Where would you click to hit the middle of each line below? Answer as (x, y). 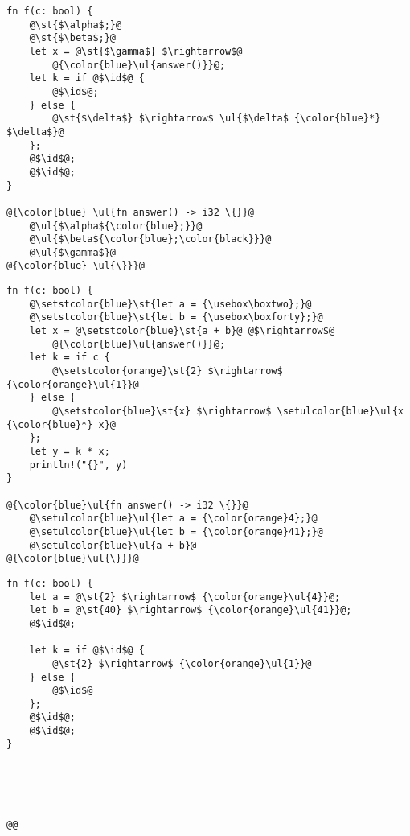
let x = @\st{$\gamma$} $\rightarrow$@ (136, 51)
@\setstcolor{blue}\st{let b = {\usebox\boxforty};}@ (176, 317)
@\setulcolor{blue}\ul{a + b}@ (113, 545)
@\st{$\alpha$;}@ (76, 25)
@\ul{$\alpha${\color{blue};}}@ (116, 226)
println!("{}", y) (78, 465)
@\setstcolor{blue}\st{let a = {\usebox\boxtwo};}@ (170, 304)
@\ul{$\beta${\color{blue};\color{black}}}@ (150, 239)
